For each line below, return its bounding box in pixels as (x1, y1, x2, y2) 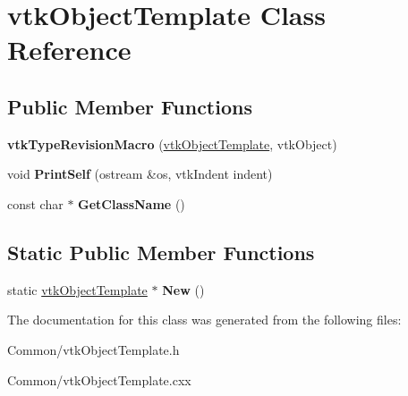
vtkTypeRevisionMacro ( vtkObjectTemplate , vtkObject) (7, 134, 337, 153)
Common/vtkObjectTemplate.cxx (7, 370, 191, 389)
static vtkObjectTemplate (7, 280, 148, 299)
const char (7, 194, 64, 213)
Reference (7, 31, 132, 68)
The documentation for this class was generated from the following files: (7, 310, 402, 329)
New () (162, 280, 205, 299)
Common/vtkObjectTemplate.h (7, 340, 180, 358)
